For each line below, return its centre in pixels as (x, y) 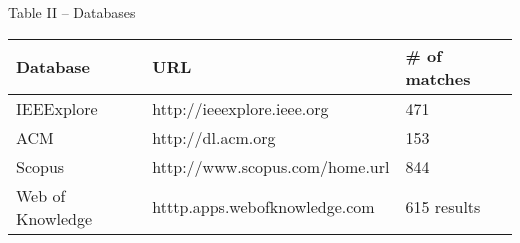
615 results (443, 207)
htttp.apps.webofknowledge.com (263, 207)
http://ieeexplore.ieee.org (240, 108)
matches (438, 78)
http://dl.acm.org (214, 137)
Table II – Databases (72, 12)
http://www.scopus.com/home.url (271, 166)
